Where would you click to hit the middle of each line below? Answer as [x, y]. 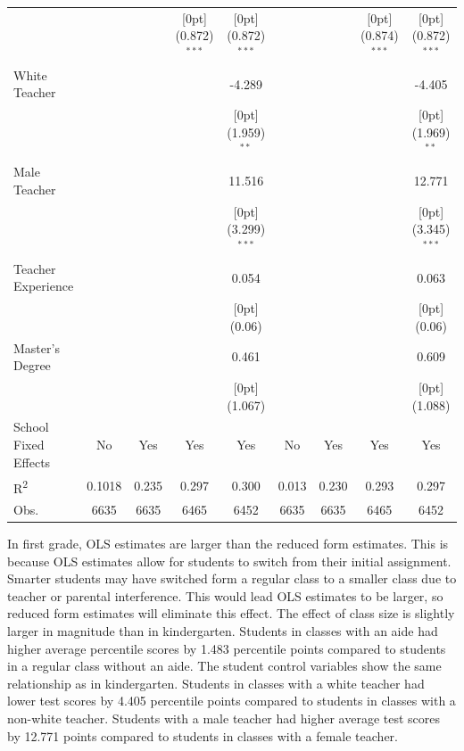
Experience [44, 286]
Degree [32, 365]
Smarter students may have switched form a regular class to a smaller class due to [232, 578]
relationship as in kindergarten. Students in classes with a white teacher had [216, 683]
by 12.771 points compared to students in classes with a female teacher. [203, 735]
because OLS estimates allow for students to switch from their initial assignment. [229, 561]
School [31, 427]
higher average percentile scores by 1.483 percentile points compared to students [227, 648]
